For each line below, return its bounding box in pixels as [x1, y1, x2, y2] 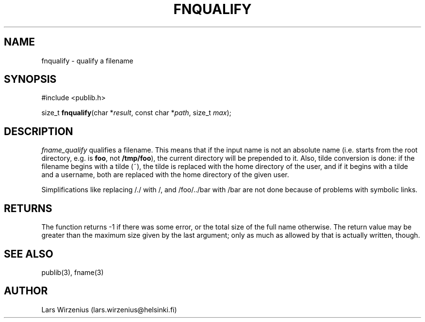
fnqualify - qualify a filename [41, 56, 133, 65]
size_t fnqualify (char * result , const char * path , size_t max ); [41, 108, 231, 117]
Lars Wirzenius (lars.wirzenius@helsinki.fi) [41, 305, 177, 314]
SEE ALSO [4, 247, 53, 260]
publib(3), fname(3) [41, 268, 104, 276]
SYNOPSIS [4, 73, 57, 86]
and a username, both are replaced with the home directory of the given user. [41, 170, 289, 179]
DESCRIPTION [4, 125, 73, 138]
